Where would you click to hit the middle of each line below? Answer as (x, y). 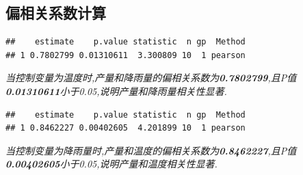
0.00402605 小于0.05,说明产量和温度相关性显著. (111, 164)
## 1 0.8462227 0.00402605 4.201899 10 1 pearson (126, 128)
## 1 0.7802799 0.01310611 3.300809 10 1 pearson (126, 55)
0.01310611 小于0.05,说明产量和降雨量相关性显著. (116, 91)
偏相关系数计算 (56, 13)
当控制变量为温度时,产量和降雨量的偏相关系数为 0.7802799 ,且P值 (151, 78)
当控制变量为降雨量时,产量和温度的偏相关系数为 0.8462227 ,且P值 (151, 150)
